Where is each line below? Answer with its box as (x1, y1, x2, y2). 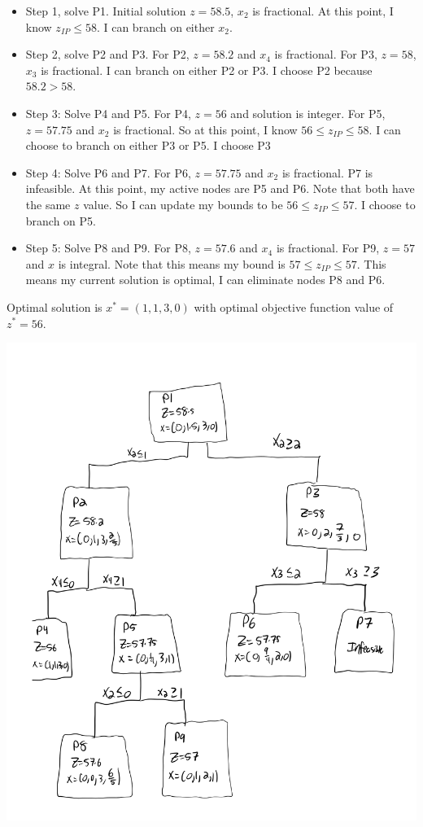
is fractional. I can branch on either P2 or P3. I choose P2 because (41, 61, 373, 78)
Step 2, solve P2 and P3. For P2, (25, 46, 190, 63)
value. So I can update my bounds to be (83, 195, 283, 212)
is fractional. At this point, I (252, 2, 394, 19)
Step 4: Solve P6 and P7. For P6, (25, 164, 191, 181)
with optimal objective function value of (194, 298, 394, 315)
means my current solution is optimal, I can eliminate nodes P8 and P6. (25, 271, 386, 288)
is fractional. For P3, (274, 46, 377, 63)
